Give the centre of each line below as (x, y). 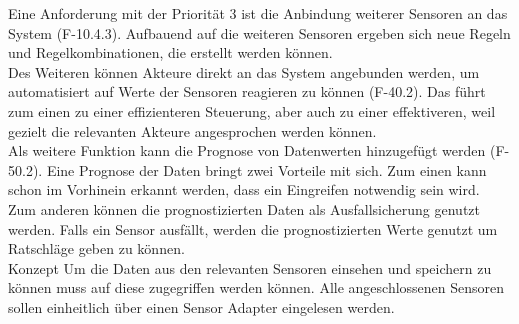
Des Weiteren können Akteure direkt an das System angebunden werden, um (244, 71)
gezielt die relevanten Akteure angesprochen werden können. (192, 130)
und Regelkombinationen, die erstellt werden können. (170, 52)
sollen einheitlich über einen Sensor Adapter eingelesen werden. (201, 306)
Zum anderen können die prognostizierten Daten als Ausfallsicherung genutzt (244, 208)
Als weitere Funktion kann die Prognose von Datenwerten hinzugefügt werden (247, 150)
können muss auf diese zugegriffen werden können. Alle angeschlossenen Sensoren (256, 287)
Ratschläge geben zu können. (96, 248)
